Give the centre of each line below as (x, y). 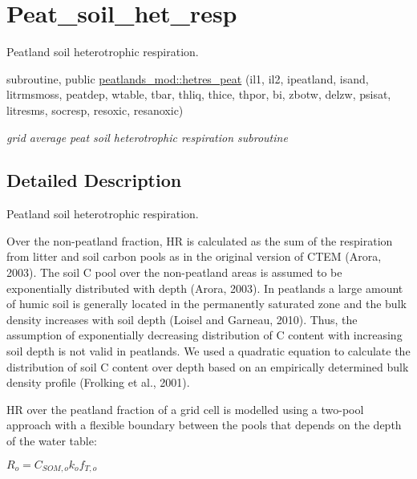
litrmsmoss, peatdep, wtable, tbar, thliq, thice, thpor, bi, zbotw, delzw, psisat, (199, 94)
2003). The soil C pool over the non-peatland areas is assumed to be (174, 272)
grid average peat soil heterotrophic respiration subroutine (147, 137)
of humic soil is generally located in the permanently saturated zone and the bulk (206, 304)
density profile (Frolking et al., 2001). (98, 382)
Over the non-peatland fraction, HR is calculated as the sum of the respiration (200, 240)
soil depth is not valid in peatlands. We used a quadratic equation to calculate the (208, 351)
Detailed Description (94, 180)
